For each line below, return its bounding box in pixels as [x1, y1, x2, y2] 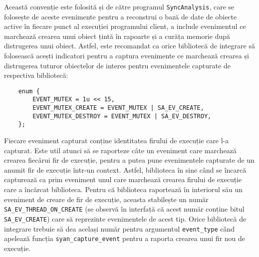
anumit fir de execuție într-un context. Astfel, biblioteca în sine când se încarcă [4, 164, 247, 175]
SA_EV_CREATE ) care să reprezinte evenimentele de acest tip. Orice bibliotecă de [4, 213, 247, 224]
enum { [18, 87, 40, 95]
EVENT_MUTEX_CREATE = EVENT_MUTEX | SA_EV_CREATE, [32, 104, 204, 112]
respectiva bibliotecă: [4, 70, 68, 80]
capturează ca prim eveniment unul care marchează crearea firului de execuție [4, 174, 242, 185]
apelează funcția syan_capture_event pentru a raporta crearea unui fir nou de [4, 233, 246, 244]
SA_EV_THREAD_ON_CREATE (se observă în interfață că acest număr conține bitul [4, 204, 245, 214]
